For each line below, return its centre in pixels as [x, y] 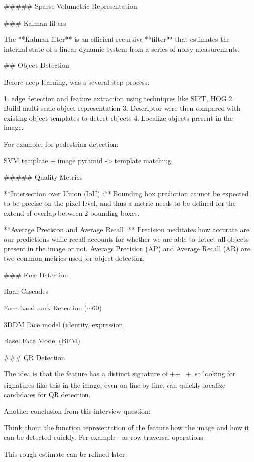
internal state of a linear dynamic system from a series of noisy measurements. [122, 48]
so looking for [215, 374]
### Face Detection [36, 274]
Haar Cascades [26, 291]
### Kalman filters [35, 22]
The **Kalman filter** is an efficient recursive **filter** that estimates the [117, 39]
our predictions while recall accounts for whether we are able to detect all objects [126, 239]
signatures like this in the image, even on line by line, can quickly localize [115, 385]
